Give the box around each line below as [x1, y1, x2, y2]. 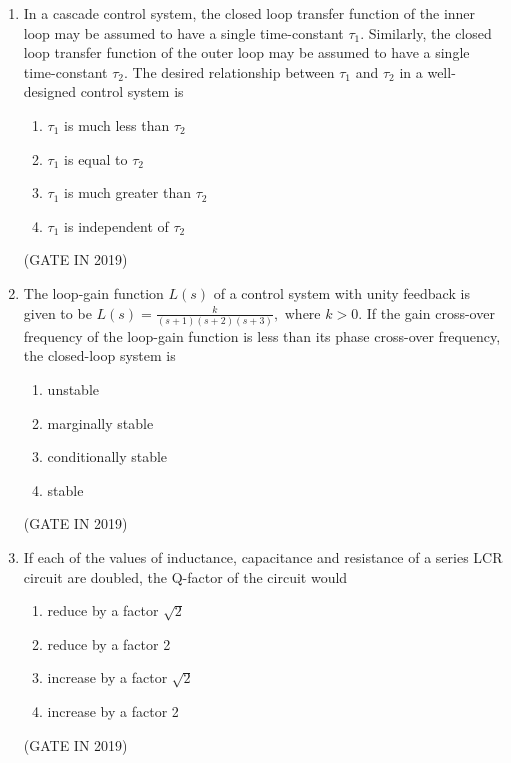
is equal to [64, 148, 128, 169]
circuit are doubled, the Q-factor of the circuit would [23, 566, 348, 587]
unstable [47, 379, 100, 400]
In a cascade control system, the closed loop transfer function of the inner [23, 3, 476, 23]
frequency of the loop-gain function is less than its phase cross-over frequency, [23, 325, 501, 346]
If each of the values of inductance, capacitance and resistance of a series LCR [23, 547, 503, 567]
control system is [80, 81, 184, 102]
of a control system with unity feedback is [213, 282, 470, 303]
